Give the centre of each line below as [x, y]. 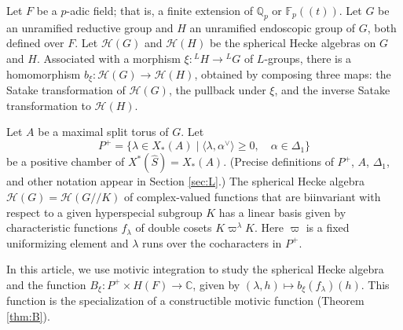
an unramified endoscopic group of [273, 27]
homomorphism [44, 73]
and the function [46, 284]
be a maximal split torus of [103, 132]
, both [382, 27]
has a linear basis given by [282, 212]
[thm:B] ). [28, 315]
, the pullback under [217, 90]
